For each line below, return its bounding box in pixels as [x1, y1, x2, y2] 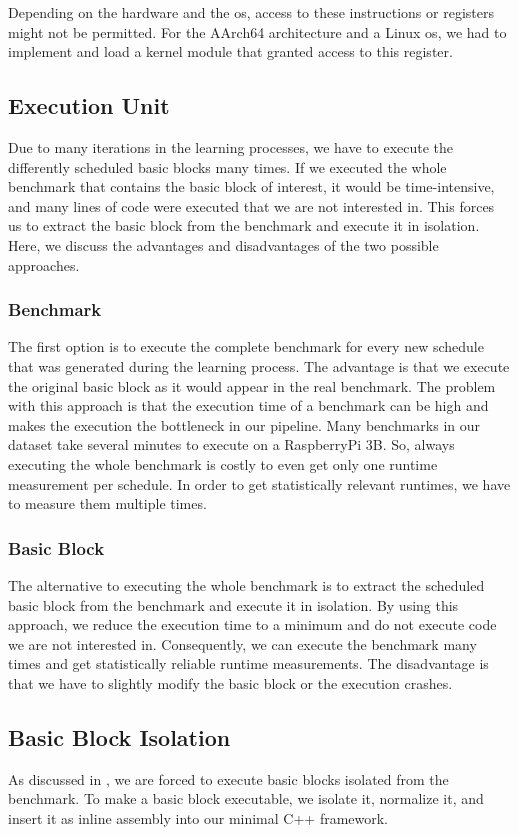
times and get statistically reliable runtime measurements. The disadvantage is [8, 653, 489, 674]
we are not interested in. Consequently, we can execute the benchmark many [8, 633, 477, 654]
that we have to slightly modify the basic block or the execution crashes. [8, 672, 453, 693]
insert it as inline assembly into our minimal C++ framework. [8, 807, 389, 828]
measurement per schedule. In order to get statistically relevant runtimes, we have [8, 473, 511, 494]
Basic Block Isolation [8, 721, 231, 752]
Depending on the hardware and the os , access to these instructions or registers [8, 2, 494, 22]
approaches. [8, 254, 80, 275]
